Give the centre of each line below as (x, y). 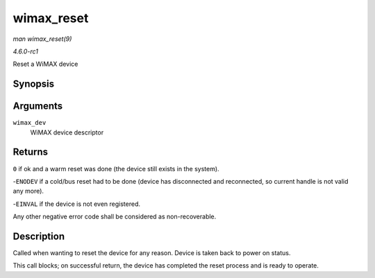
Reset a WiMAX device (45, 64)
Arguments (38, 106)
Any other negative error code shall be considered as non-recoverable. (115, 217)
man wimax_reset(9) (42, 39)
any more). (28, 191)
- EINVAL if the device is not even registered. (76, 204)
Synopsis (34, 84)
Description (39, 236)
